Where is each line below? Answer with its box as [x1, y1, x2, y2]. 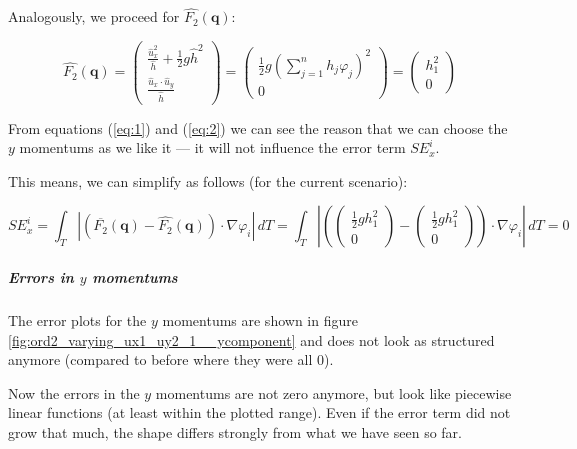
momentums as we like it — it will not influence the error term [19, 137, 406, 158]
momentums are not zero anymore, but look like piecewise [155, 382, 512, 403]
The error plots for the [8, 310, 147, 331]
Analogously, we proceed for [8, 6, 180, 27]
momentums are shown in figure [162, 310, 358, 331]
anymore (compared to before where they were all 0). [8, 349, 334, 370]
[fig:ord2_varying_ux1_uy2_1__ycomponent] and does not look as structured [8, 329, 495, 350]
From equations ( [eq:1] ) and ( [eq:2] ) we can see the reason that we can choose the [8, 117, 508, 138]
